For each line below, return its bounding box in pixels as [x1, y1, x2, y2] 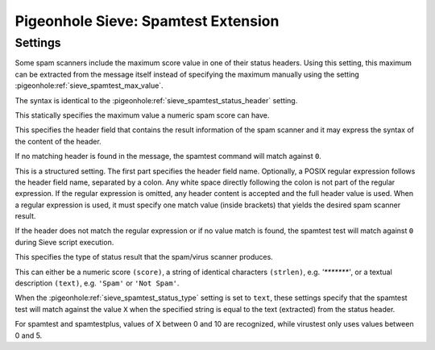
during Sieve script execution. [14, 237, 114, 247]
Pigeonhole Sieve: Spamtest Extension [14, 12, 280, 30]
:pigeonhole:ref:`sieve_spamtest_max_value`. [14, 81, 164, 90]
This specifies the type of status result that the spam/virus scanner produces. [14, 252, 273, 262]
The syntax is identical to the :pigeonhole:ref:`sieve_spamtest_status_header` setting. [14, 95, 298, 105]
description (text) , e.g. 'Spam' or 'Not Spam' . [14, 278, 180, 288]
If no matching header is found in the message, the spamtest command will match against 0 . [14, 152, 322, 161]
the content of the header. [14, 136, 102, 146]
